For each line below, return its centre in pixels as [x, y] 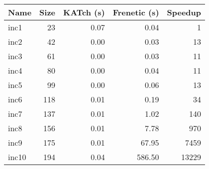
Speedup [184, 12]
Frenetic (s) [136, 12]
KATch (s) [84, 12]
